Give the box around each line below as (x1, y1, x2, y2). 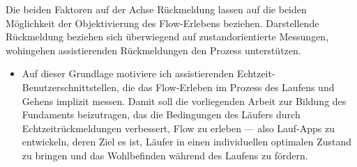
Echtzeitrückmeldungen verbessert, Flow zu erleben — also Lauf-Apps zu (22, 120, 335, 135)
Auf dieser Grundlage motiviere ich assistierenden (22, 66, 234, 81)
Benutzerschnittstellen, (22, 79, 120, 94)
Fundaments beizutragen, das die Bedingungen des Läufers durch (22, 107, 301, 122)
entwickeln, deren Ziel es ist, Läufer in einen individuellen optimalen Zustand (22, 134, 352, 149)
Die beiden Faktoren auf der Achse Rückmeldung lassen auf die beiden (6, 2, 307, 16)
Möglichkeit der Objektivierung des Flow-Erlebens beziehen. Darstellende (6, 15, 319, 30)
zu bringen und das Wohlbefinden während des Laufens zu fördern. (22, 148, 308, 162)
